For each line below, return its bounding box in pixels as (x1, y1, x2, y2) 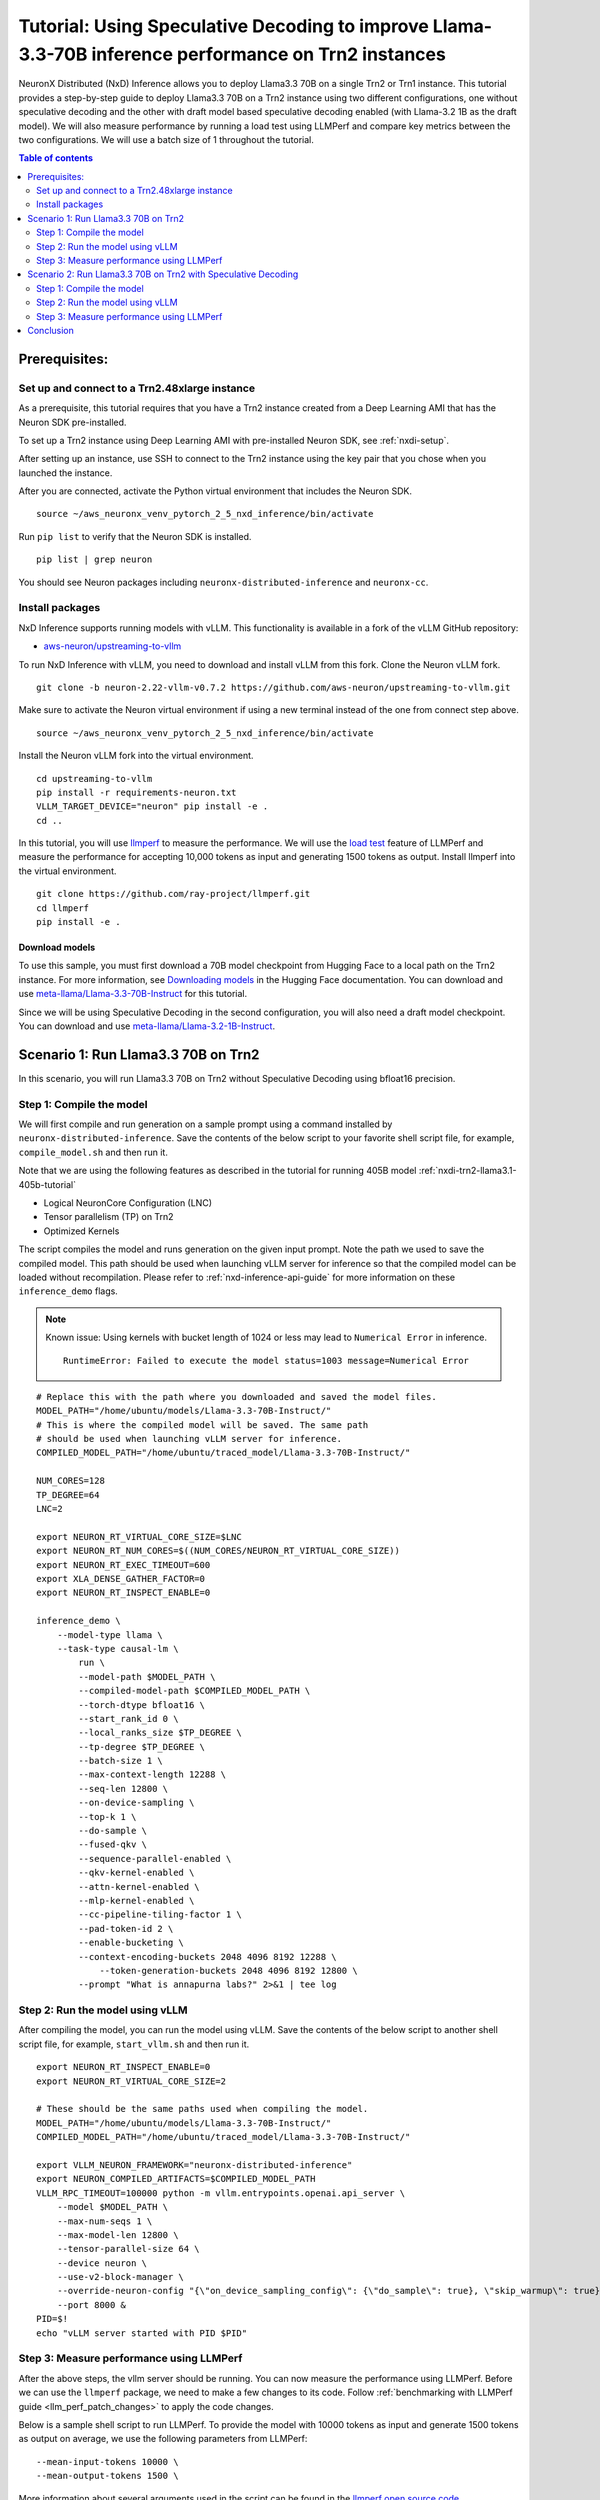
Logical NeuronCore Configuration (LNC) (43, 1197, 213, 1209)
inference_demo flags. (18, 1285, 119, 1297)
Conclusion (27, 324, 75, 336)
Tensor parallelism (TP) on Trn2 (43, 1211, 174, 1223)
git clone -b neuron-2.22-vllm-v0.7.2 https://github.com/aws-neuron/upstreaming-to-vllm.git (36, 681, 511, 693)
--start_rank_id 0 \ (78, 1713, 179, 1724)
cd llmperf (36, 902, 90, 914)
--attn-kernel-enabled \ (78, 1881, 200, 1892)
